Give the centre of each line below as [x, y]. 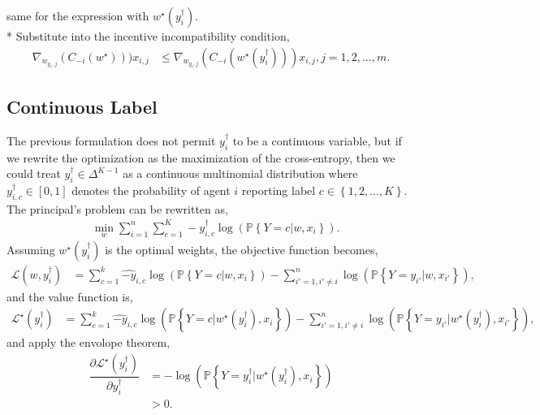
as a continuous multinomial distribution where [240, 173]
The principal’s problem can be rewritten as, [117, 208]
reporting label [279, 190]
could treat [34, 173]
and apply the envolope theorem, [89, 342]
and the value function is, [70, 296]
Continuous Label [82, 107]
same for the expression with [78, 15]
